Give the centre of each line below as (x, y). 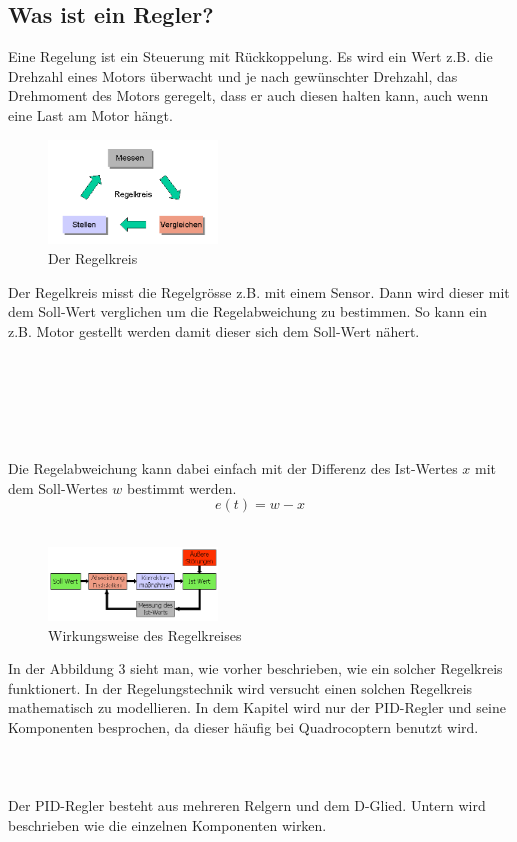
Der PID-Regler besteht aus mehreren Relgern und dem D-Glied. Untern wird (247, 805)
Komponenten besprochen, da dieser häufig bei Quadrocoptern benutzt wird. (243, 727)
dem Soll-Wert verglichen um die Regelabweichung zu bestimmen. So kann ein (248, 311)
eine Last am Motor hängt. (90, 114)
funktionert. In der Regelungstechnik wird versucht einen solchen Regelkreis (240, 687)
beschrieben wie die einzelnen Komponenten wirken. (167, 824)
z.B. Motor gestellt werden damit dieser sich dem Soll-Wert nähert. (214, 330)
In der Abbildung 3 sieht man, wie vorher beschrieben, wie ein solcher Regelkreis (255, 668)
